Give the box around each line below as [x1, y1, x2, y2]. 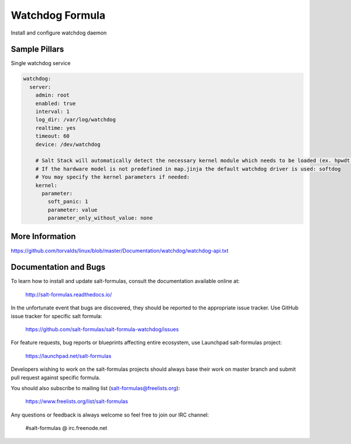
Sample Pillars [11, 44, 64, 54]
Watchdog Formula [11, 9, 105, 22]
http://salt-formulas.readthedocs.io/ [25, 291, 112, 298]
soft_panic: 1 [47, 198, 88, 205]
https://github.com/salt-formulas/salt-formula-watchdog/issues [25, 326, 179, 333]
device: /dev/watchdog [35, 141, 101, 147]
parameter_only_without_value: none [47, 215, 153, 222]
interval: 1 [35, 108, 70, 115]
